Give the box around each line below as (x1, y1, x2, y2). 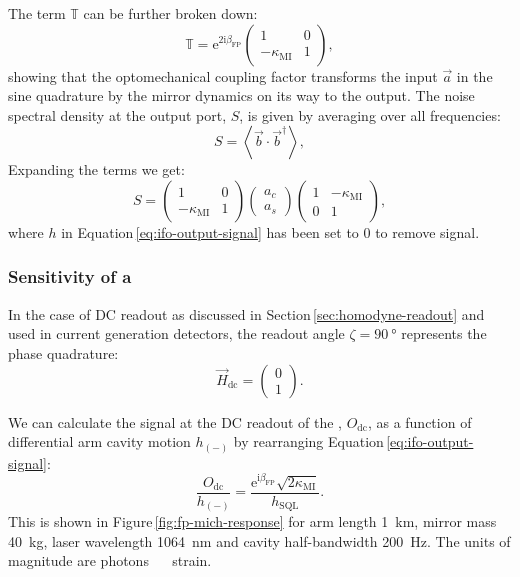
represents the (401, 323, 487, 344)
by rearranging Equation (233, 431, 384, 452)
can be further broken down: (83, 3, 258, 23)
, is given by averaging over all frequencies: (239, 104, 501, 125)
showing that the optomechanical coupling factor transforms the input (8, 65, 438, 86)
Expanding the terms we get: (8, 159, 185, 180)
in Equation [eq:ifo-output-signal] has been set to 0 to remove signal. (61, 221, 480, 242)
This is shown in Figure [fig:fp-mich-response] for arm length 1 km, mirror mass (8, 511, 497, 532)
